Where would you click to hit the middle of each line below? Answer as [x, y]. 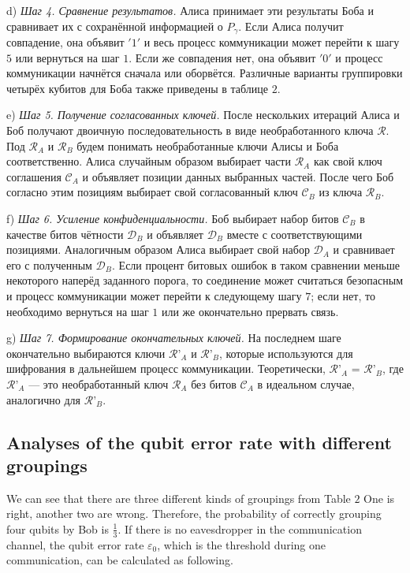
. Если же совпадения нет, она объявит [222, 57]
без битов [214, 383]
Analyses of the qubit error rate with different [199, 442]
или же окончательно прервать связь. [250, 311]
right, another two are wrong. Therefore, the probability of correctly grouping [194, 513]
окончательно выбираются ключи [86, 353]
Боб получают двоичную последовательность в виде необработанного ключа [190, 130]
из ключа [341, 192]
